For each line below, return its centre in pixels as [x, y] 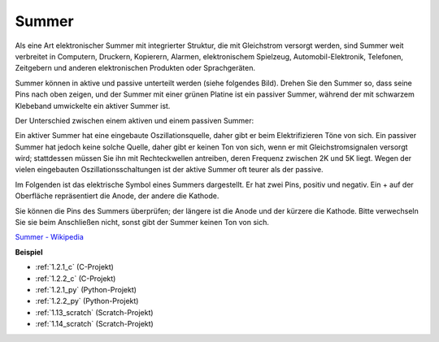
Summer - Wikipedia [50, 237]
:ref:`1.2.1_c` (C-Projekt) [74, 267]
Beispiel [29, 252]
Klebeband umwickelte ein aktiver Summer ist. [93, 106]
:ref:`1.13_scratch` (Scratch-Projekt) [94, 312]
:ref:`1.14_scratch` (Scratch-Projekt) [94, 324]
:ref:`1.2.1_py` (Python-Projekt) [86, 289]
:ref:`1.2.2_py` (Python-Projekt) [87, 301]
